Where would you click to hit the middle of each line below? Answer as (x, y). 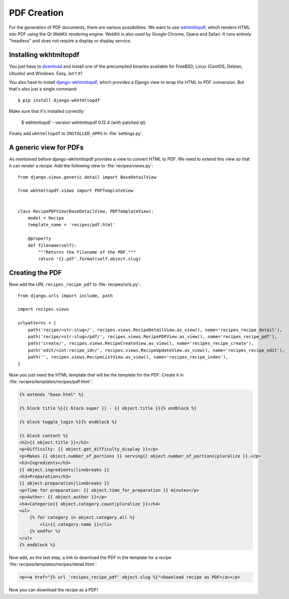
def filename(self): (52, 245)
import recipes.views (43, 309)
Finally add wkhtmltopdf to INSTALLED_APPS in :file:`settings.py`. (76, 133)
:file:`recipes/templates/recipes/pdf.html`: (51, 382)
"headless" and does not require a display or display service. (70, 41)
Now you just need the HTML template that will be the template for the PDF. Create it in (96, 375)
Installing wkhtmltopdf (44, 55)
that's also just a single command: (43, 89)
